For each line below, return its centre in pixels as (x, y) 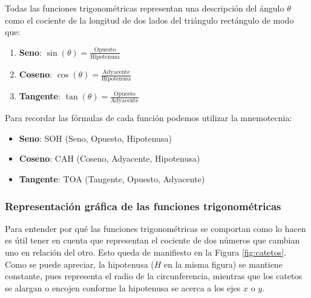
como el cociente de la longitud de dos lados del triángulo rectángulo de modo (149, 20)
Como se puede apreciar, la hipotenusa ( (80, 264)
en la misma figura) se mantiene (223, 264)
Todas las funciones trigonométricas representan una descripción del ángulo (145, 8)
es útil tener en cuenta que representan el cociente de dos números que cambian (152, 240)
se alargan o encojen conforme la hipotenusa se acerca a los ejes (123, 287)
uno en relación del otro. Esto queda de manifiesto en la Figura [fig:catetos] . (146, 252)
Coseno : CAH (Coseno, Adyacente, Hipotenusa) (110, 158)
